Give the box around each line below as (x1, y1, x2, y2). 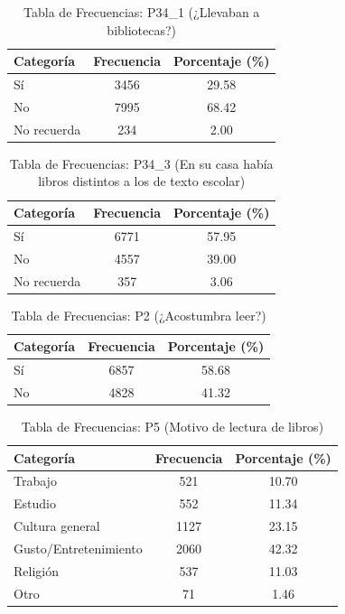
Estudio (14, 494, 56, 513)
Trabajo (14, 471, 57, 490)
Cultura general (14, 516, 100, 535)
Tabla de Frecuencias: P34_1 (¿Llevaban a (23, 3, 260, 21)
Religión (14, 561, 59, 580)
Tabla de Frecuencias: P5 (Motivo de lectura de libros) (21, 417, 324, 435)
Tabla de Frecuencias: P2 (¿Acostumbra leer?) (11, 305, 266, 324)
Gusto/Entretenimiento (14, 538, 143, 557)
